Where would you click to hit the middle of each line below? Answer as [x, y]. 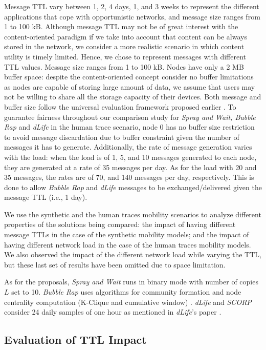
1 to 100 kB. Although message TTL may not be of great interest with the [121, 26]
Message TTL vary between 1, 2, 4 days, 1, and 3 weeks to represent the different [132, 6]
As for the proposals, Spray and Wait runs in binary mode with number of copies [131, 282]
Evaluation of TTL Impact [75, 339]
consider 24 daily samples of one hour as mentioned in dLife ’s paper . [113, 312]
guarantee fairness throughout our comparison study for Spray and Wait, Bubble [130, 117]
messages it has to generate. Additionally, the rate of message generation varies [128, 147]
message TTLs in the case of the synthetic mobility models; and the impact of [127, 234]
